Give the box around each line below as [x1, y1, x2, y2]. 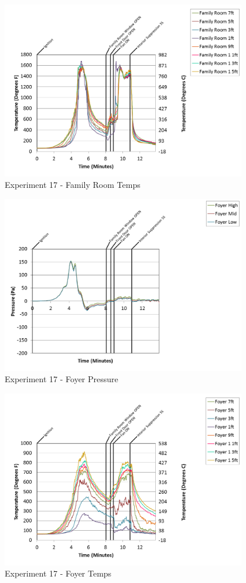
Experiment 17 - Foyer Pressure [5, 373, 118, 385]
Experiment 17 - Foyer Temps [5, 567, 112, 579]
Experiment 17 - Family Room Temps [5, 178, 141, 191]
